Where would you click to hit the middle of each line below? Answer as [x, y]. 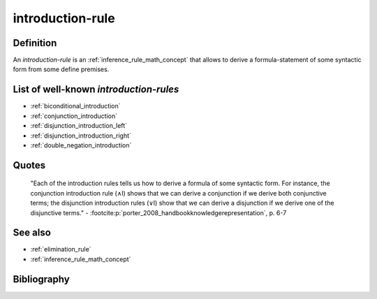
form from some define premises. [61, 69]
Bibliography [41, 279]
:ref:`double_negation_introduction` [81, 145]
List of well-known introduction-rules [96, 90]
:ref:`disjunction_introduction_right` [81, 136]
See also [32, 233]
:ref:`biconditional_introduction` [75, 106]
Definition [35, 43]
